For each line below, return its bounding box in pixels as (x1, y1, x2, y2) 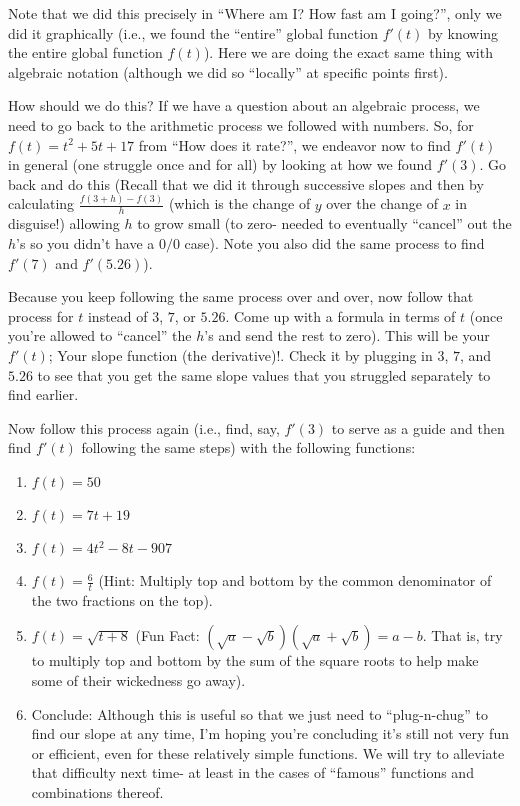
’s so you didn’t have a (16, 233, 155, 254)
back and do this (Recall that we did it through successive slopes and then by (8, 173, 484, 194)
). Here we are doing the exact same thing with (203, 42, 493, 63)
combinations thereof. (31, 782, 164, 802)
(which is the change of (168, 193, 311, 214)
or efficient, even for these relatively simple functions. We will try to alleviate (31, 742, 505, 763)
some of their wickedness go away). (31, 670, 246, 691)
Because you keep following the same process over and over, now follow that (8, 286, 474, 307)
